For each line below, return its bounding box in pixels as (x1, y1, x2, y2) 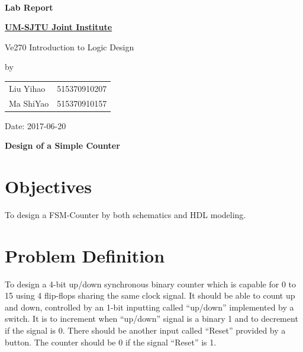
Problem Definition (5, 243, 165, 267)
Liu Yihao (9, 82, 46, 94)
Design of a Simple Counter (5, 139, 120, 152)
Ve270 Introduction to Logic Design (5, 40, 134, 53)
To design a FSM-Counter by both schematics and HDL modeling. (5, 208, 246, 220)
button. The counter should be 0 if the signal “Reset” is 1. (5, 335, 217, 348)
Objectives (5, 174, 92, 199)
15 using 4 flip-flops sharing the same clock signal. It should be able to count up (5, 289, 295, 302)
